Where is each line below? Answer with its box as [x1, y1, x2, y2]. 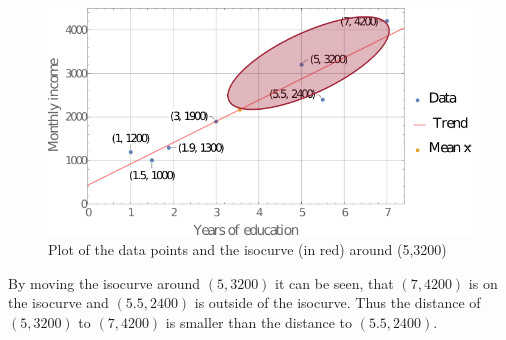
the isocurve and [8, 292, 109, 313]
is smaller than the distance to [165, 311, 352, 332]
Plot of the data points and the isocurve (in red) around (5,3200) [48, 239, 447, 260]
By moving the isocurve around [8, 272, 201, 293]
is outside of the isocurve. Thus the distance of [194, 292, 481, 313]
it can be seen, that [275, 272, 394, 293]
